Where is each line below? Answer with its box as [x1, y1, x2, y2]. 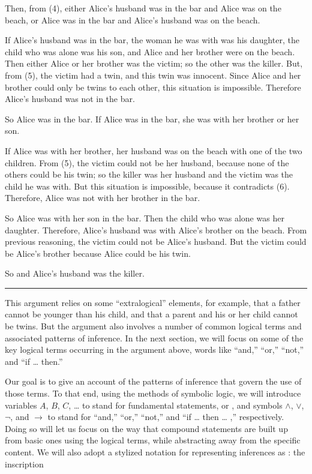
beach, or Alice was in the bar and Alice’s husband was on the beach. [5, 13, 260, 26]
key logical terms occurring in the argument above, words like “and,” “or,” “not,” [5, 343, 304, 356]
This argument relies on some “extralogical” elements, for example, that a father [5, 296, 301, 308]
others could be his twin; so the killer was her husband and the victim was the [5, 168, 293, 181]
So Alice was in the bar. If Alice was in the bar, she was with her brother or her [5, 112, 299, 125]
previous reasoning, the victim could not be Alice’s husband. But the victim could [5, 235, 307, 248]
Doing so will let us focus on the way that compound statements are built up [5, 422, 288, 434]
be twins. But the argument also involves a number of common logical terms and [5, 320, 302, 332]
